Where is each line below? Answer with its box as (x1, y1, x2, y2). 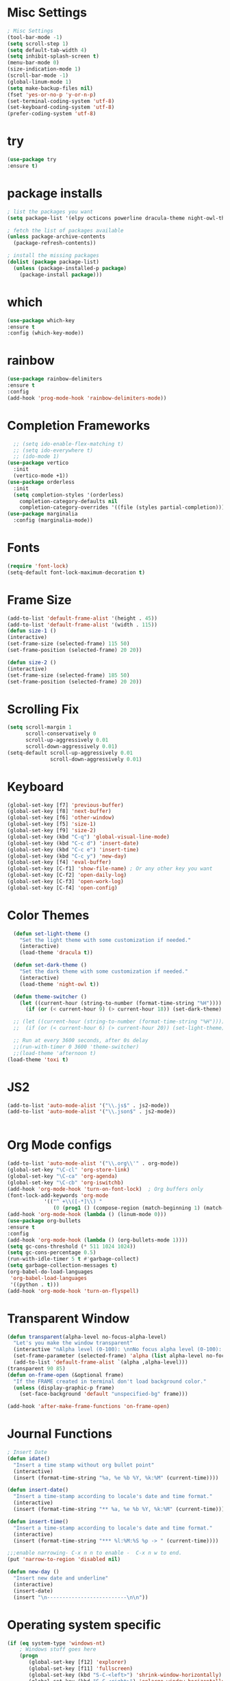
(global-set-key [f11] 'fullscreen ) (28, 1665, 133, 1672)
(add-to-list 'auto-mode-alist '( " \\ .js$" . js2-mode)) (7, 1102, 170, 1109)
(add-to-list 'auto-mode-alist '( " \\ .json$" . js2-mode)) (7, 1109, 176, 1115)
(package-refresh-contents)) (13, 240, 97, 247)
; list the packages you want (7, 208, 94, 215)
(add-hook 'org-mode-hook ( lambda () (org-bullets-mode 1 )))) (7, 1236, 188, 1244)
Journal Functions (7, 1426, 113, 1442)
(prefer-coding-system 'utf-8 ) (7, 110, 97, 117)
